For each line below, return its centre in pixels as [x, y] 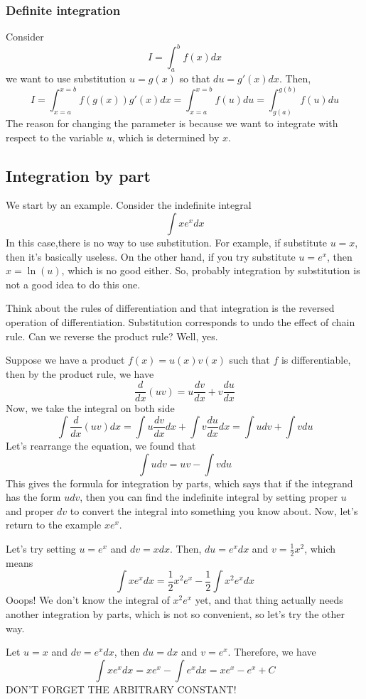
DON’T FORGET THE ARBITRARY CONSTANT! [121, 689]
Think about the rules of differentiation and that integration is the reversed [170, 308]
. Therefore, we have [272, 652]
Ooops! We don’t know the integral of [88, 600]
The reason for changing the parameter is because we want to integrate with [172, 123]
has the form [33, 497]
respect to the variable [55, 137]
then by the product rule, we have [80, 373]
